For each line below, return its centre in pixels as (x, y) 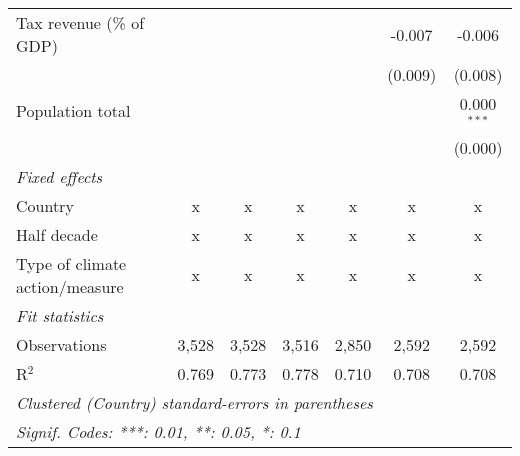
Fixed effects (59, 176)
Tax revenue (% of (80, 22)
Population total (73, 111)
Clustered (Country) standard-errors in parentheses (194, 402)
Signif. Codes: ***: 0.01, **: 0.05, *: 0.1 (158, 431)
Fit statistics (60, 315)
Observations (61, 344)
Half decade (57, 234)
